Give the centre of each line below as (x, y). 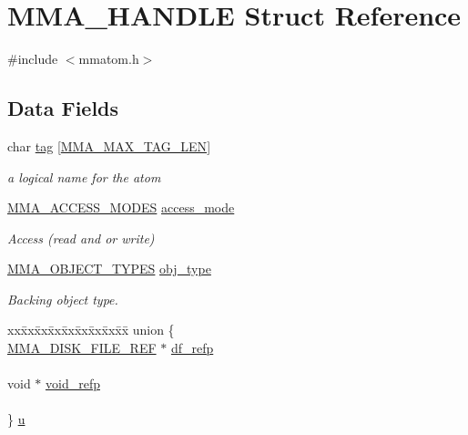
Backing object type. (63, 299)
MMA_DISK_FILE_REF (82, 348)
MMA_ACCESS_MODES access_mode (121, 207)
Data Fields (63, 108)
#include (33, 59)
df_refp (192, 348)
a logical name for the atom (84, 176)
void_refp (73, 383)
